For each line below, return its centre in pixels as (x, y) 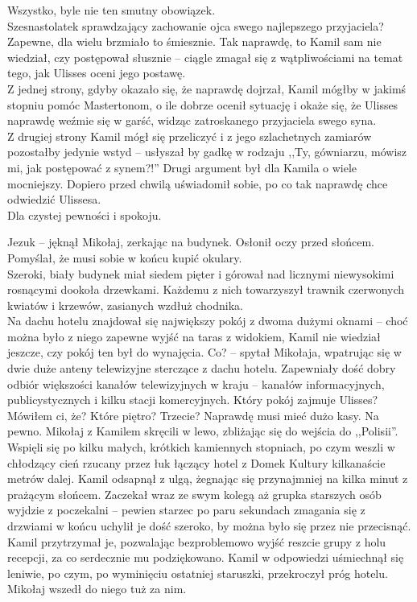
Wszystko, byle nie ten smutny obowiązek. (111, 10)
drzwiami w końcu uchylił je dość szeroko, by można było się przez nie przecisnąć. (209, 526)
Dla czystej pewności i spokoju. (85, 214)
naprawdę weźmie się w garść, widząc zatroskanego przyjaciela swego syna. (192, 120)
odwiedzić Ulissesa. (54, 199)
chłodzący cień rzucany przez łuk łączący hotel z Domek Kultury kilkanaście (196, 462)
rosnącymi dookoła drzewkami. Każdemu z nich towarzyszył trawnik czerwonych (206, 289)
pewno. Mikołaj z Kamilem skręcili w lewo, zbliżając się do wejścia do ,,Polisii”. (203, 431)
